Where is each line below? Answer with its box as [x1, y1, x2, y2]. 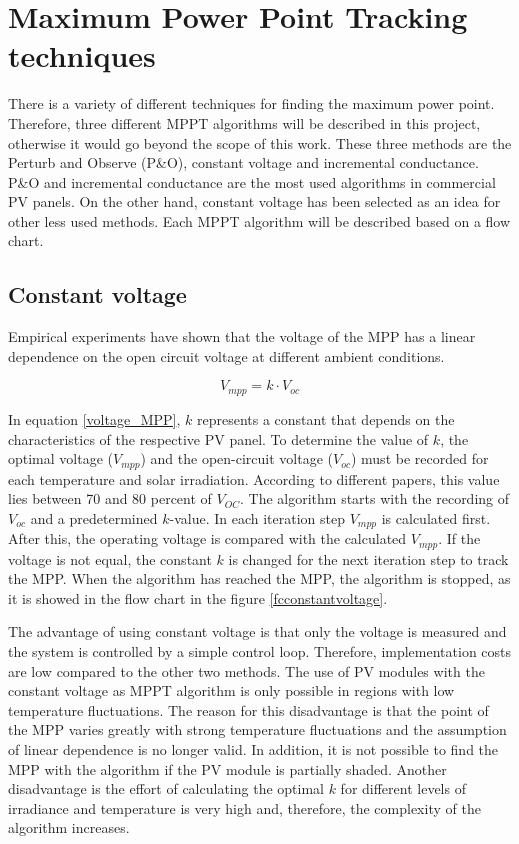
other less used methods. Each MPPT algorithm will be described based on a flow [8, 210, 511, 231]
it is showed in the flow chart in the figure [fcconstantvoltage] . [8, 587, 388, 608]
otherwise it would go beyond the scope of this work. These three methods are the [8, 132, 512, 153]
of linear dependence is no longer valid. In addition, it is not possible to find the [8, 738, 499, 759]
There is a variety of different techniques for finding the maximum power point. [8, 93, 495, 114]
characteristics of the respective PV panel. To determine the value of [8, 428, 429, 449]
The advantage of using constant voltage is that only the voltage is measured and [8, 621, 507, 642]
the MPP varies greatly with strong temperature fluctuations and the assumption [8, 719, 507, 740]
